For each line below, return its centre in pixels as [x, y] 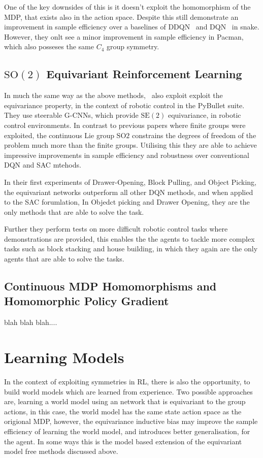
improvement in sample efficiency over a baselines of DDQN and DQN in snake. [132, 27]
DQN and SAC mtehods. [43, 165]
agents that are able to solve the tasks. [64, 259]
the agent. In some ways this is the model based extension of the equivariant [123, 441]
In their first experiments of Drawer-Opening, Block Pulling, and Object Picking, [130, 182]
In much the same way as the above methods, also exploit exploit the [113, 95]
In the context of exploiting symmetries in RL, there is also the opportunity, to [127, 381]
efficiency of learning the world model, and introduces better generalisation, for [127, 431]
